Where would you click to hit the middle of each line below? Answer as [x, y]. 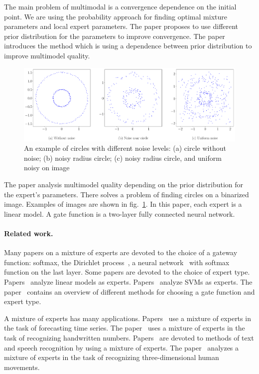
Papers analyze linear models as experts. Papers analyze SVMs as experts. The [128, 282]
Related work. [29, 233]
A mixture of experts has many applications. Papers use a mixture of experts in [128, 318]
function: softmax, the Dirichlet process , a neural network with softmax [117, 262]
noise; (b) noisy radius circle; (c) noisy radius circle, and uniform [123, 158]
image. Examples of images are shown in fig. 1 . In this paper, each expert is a [123, 204]
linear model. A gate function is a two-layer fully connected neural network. [120, 213]
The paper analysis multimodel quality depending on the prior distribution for [124, 185]
